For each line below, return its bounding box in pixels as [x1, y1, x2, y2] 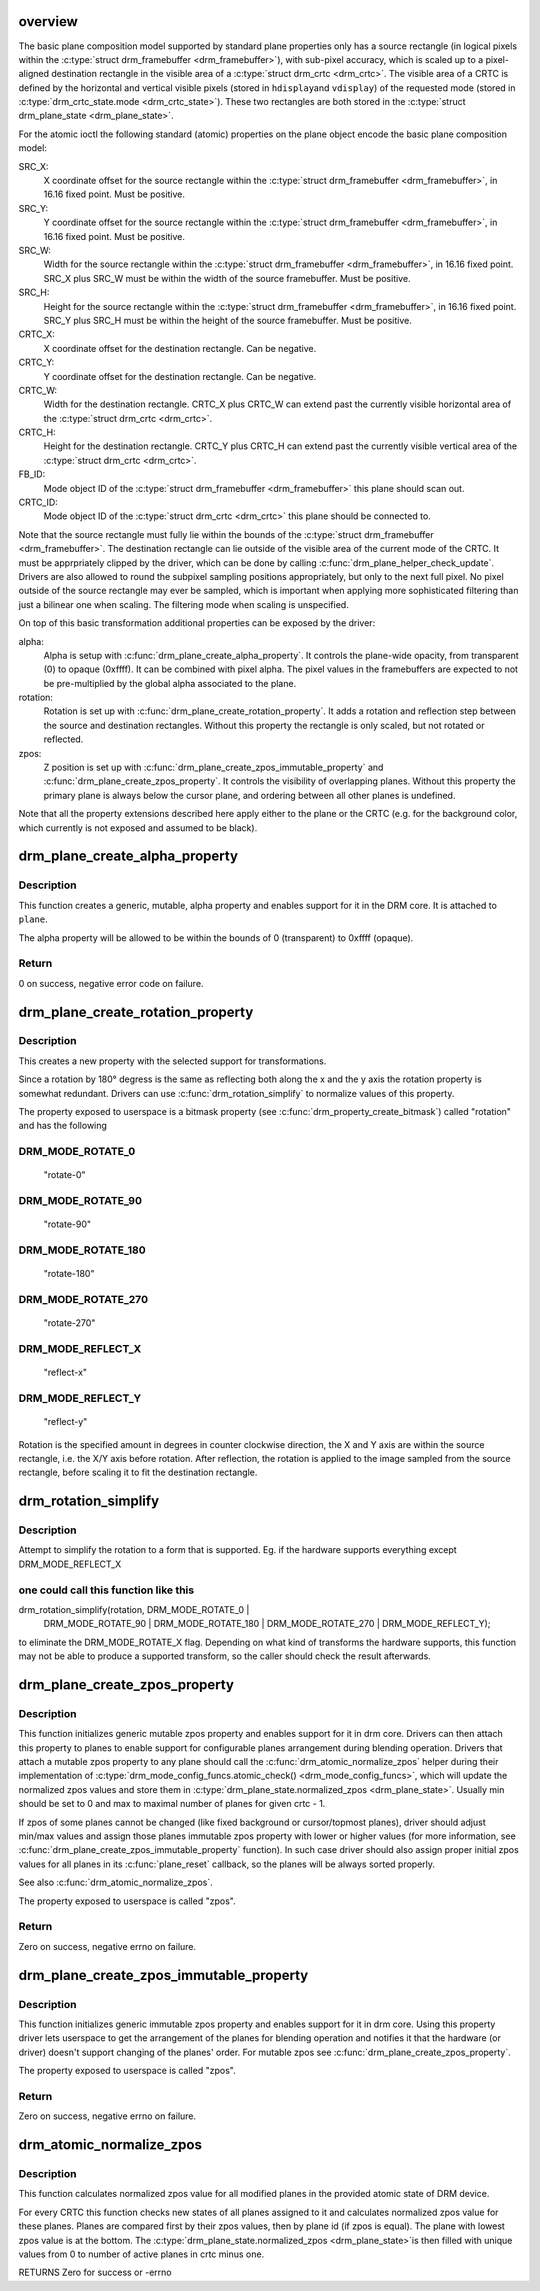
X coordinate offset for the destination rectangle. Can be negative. [43, 342, 317, 354]
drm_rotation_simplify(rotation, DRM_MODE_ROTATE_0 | [18, 1603, 250, 1615]
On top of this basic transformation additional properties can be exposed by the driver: [18, 617, 376, 629]
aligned [18, 68, 50, 80]
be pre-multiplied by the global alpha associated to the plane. [43, 677, 297, 689]
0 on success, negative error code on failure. [18, 977, 204, 989]
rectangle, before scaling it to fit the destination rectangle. [18, 1466, 258, 1479]
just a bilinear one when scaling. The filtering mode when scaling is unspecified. [18, 598, 349, 610]
